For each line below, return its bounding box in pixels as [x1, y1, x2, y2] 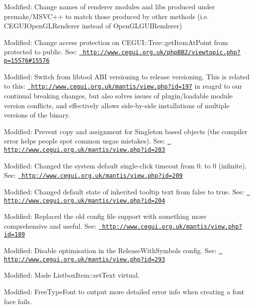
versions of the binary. [4, 110, 70, 120]
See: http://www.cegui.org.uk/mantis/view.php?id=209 [4, 170, 183, 180]
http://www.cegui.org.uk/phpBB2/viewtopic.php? [83, 49, 241, 56]
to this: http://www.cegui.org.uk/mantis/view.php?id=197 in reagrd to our [4, 81, 242, 91]
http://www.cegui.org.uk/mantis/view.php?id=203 [4, 146, 165, 153]
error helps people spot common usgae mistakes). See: [4, 136, 165, 146]
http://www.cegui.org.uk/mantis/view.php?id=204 [4, 197, 165, 204]
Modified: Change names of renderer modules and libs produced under [4, 1, 215, 11]
